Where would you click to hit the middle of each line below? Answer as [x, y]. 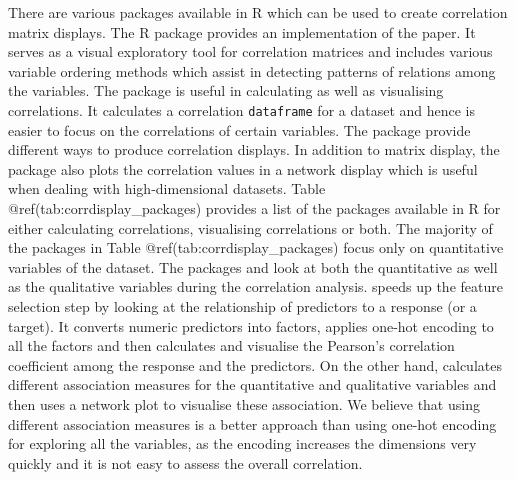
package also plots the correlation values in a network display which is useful [243, 168]
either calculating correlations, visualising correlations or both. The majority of [250, 227]
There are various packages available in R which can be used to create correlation [258, 12]
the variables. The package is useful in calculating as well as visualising [226, 90]
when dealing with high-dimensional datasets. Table [167, 188]
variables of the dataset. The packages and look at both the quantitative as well [253, 266]
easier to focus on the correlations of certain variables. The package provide [239, 129]
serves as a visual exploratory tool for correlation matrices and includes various [250, 51]
